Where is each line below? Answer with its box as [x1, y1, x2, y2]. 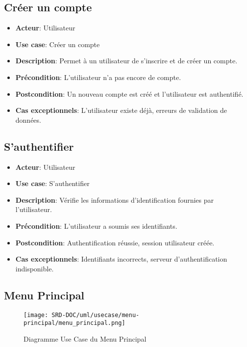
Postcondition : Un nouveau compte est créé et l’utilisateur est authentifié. [15, 88, 244, 99]
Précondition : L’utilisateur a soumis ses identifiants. [15, 220, 177, 231]
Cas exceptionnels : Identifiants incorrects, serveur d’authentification [15, 254, 227, 264]
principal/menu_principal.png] [24, 320, 125, 327]
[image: [24, 311, 49, 319]
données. [15, 114, 41, 125]
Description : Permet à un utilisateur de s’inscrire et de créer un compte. [15, 55, 238, 66]
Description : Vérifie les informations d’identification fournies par [15, 194, 214, 205]
